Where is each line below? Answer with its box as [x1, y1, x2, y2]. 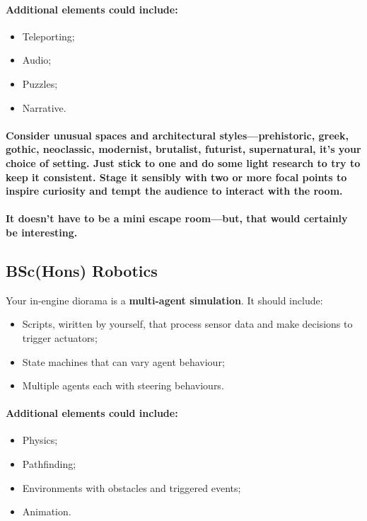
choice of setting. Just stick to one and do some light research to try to [6, 155, 361, 170]
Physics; [22, 433, 58, 447]
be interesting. [6, 224, 78, 239]
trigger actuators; [22, 330, 98, 345]
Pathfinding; [22, 457, 76, 471]
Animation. [22, 504, 71, 519]
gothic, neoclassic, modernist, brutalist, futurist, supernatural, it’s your [6, 142, 361, 156]
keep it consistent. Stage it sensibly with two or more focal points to [6, 169, 347, 184]
